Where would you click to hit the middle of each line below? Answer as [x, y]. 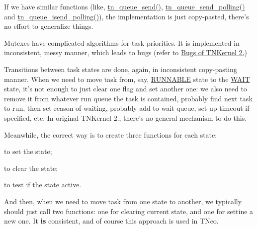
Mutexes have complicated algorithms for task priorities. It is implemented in [122, 42]
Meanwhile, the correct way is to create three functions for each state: [111, 134]
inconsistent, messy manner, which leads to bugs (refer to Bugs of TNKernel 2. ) [126, 52]
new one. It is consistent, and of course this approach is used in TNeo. [111, 221]
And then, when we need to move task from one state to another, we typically [123, 201]
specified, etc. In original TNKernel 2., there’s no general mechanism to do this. [126, 117]
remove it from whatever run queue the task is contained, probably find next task [128, 98]
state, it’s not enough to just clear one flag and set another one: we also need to [126, 89]
